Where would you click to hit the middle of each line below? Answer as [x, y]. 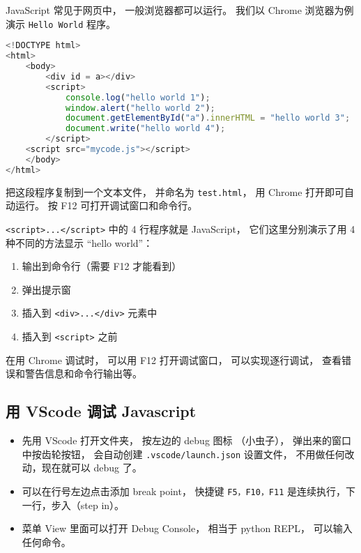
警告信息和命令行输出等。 [83, 373]
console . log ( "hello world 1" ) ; [138, 97]
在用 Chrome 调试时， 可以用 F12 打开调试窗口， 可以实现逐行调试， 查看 [174, 359]
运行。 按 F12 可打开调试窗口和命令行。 [106, 205]
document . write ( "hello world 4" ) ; [145, 129]
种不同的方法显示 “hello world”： [79, 242]
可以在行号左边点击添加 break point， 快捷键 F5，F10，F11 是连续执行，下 [189, 491]
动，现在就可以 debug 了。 [82, 468]
